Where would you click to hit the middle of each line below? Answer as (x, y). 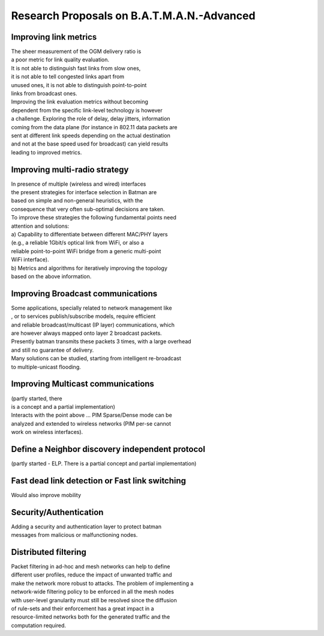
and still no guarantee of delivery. (52, 350)
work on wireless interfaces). (47, 432)
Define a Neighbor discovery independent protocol (108, 449)
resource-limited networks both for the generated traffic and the (91, 617)
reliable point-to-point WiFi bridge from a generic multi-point (86, 251)
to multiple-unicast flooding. (46, 367)
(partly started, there (37, 398)
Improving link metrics (54, 37)
